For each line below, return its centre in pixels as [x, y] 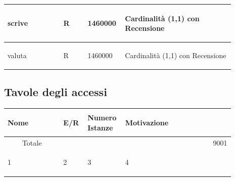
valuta [17, 55]
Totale [32, 142]
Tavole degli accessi [56, 92]
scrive [18, 23]
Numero [102, 117]
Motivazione [147, 122]
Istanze [100, 127]
